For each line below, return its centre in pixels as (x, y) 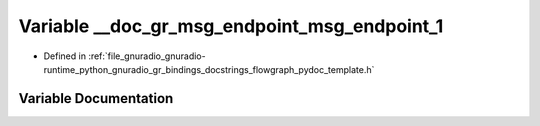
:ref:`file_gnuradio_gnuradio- (147, 56)
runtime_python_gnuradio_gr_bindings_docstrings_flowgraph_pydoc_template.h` (209, 69)
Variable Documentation (96, 98)
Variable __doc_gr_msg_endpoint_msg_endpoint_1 (231, 26)
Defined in (65, 56)
